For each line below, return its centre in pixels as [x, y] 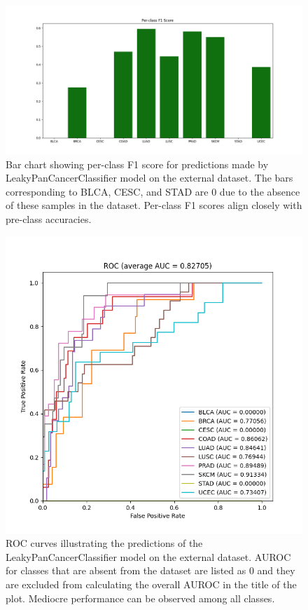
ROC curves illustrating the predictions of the [104, 543]
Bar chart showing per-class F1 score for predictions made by [137, 164]
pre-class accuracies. [49, 218]
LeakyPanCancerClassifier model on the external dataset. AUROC [148, 556]
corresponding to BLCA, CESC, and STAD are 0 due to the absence [153, 191]
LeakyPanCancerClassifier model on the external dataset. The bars [149, 178]
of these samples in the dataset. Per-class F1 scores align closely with [154, 205]
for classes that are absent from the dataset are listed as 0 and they [150, 570]
